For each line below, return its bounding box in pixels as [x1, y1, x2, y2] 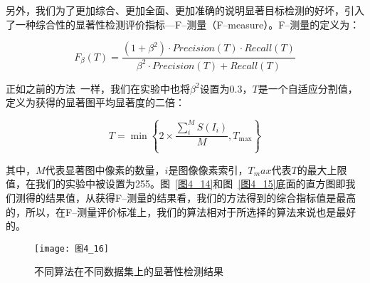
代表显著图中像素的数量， [45, 162, 165, 177]
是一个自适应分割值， [258, 81, 358, 96]
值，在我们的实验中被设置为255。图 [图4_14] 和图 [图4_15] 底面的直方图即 [6, 176, 346, 191]
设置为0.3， [199, 81, 253, 96]
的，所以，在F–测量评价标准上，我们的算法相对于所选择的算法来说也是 [6, 204, 337, 219]
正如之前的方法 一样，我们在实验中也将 [6, 81, 190, 96]
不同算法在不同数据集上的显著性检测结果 [34, 264, 223, 279]
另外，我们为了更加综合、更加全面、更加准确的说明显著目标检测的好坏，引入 [6, 3, 364, 17]
